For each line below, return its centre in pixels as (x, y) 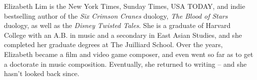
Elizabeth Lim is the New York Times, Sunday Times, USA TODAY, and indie (125, 6)
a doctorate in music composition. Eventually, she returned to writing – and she (125, 64)
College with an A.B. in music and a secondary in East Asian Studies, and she (123, 35)
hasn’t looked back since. (42, 73)
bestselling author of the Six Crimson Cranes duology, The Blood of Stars (116, 15)
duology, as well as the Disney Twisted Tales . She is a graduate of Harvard (117, 25)
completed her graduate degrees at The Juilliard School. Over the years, (113, 44)
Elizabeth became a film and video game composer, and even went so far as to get (129, 54)
